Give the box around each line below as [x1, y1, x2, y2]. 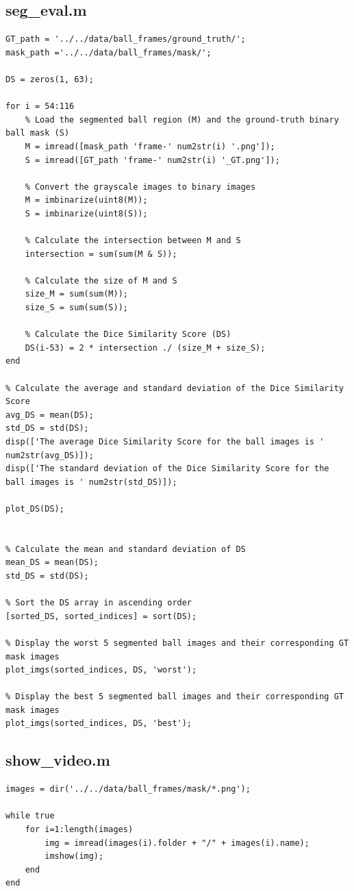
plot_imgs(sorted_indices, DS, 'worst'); [5, 665, 197, 675]
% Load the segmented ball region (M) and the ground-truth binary [25, 114, 339, 125]
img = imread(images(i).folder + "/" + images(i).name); [45, 838, 309, 848]
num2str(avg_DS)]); [5, 450, 94, 460]
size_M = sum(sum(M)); [25, 289, 128, 299]
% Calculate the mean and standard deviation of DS [5, 544, 246, 554]
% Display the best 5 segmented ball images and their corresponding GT [5, 692, 344, 702]
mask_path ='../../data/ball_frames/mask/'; [5, 47, 212, 58]
